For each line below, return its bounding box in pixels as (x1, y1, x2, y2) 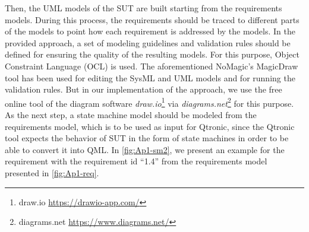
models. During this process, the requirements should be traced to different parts (5, 13, 299, 26)
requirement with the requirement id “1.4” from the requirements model (5, 155, 267, 167)
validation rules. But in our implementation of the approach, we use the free (5, 83, 282, 96)
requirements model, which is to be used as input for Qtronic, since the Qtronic (5, 120, 295, 132)
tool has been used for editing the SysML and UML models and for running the (5, 71, 295, 84)
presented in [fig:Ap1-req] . (5, 166, 99, 179)
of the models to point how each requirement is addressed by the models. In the (5, 25, 295, 37)
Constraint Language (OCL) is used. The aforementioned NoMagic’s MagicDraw (5, 59, 298, 72)
